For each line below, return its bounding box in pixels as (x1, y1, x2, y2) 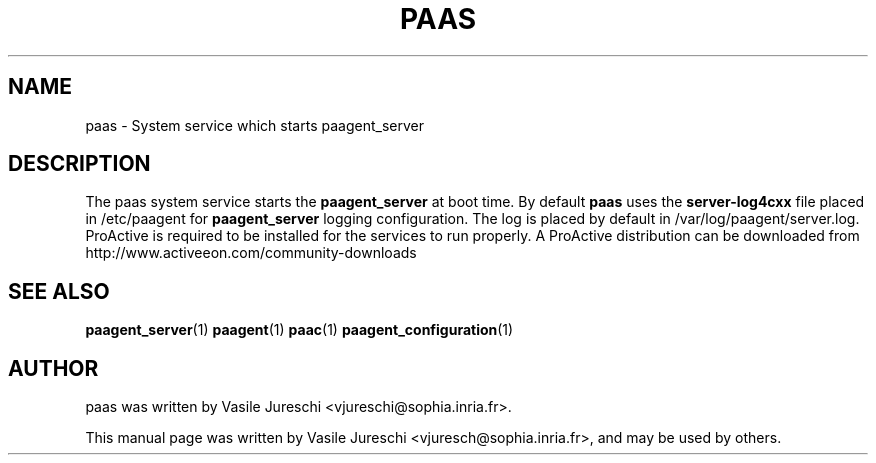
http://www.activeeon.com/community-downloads (85, 244, 417, 262)
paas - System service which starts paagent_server (85, 116, 424, 134)
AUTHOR (8, 355, 99, 381)
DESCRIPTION (8, 151, 151, 177)
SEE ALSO (8, 278, 110, 304)
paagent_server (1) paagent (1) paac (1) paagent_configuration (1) (85, 321, 514, 339)
